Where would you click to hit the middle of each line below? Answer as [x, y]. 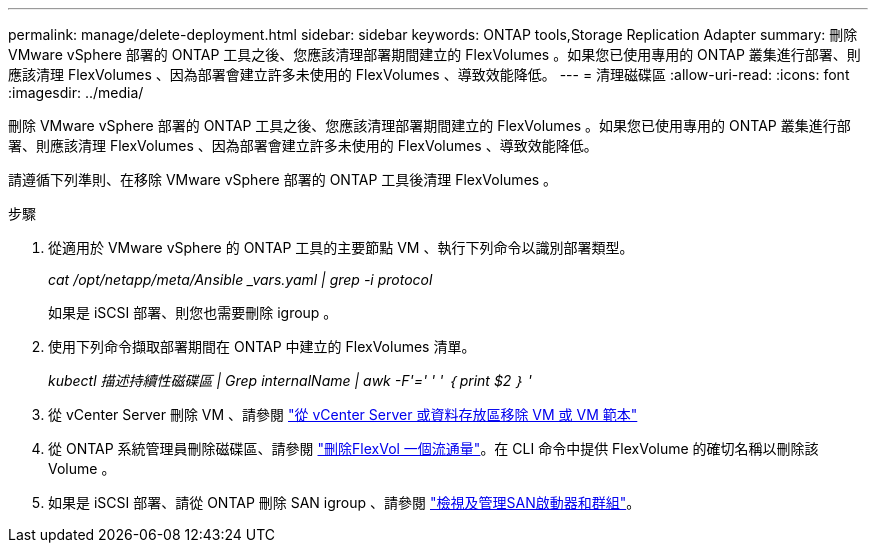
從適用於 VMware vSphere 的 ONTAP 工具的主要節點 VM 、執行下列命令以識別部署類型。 [341, 247]
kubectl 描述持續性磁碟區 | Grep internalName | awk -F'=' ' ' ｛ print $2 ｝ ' [290, 380]
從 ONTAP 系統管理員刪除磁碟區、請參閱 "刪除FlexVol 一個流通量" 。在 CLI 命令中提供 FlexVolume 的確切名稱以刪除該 [433, 448]
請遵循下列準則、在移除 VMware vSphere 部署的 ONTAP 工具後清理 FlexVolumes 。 [283, 179]
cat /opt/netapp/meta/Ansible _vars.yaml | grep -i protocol [240, 279]
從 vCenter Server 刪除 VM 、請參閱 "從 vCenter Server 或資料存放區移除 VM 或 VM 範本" [343, 414]
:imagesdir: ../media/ [76, 92]
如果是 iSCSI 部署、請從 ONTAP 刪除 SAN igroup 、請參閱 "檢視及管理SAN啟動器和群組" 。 [344, 502]
